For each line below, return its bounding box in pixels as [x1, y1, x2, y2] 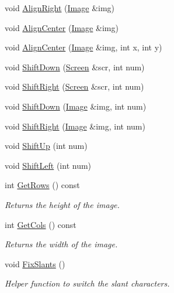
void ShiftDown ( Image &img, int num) [5, 100, 147, 112]
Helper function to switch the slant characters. [5, 277, 170, 289]
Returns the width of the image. [5, 238, 118, 250]
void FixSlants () [5, 257, 65, 270]
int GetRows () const [5, 179, 80, 191]
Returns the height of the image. [5, 198, 120, 210]
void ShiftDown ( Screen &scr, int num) [5, 60, 145, 73]
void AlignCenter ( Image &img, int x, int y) [5, 41, 162, 53]
